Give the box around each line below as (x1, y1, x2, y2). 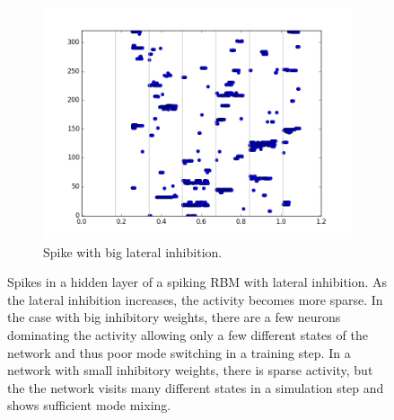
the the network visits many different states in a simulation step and (7, 378, 384, 397)
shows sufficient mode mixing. (7, 396, 171, 415)
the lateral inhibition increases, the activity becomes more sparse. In (7, 290, 383, 308)
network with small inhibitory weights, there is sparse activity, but (7, 361, 373, 380)
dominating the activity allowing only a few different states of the (7, 325, 368, 344)
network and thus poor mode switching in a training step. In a (7, 343, 351, 362)
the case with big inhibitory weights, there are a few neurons (7, 308, 341, 326)
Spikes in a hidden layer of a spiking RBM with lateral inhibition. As (7, 273, 388, 291)
